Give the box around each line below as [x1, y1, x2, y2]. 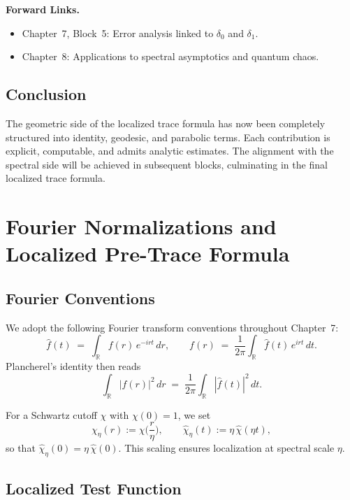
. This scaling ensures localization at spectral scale [118, 441, 335, 455]
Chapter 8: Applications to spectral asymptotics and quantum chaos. [22, 49, 319, 64]
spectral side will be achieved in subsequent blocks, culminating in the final [6, 157, 328, 171]
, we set [177, 407, 211, 422]
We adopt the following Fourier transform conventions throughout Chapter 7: [6, 320, 339, 334]
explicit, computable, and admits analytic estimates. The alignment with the [6, 143, 334, 158]
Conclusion [6, 83, 87, 105]
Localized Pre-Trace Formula [6, 239, 290, 268]
